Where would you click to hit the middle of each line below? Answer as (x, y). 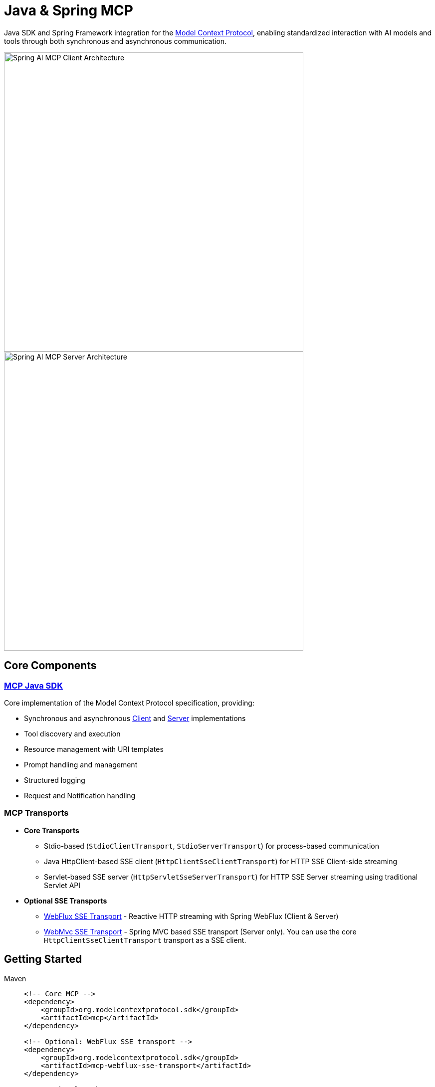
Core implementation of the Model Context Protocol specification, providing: (129, 703)
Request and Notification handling (80, 795)
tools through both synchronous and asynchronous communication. (115, 41)
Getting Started (43, 959)
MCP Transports (36, 813)
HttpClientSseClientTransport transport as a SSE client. (145, 940)
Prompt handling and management (81, 764)
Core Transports (52, 830)
